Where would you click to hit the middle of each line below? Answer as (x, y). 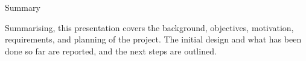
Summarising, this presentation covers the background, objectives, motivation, (149, 27)
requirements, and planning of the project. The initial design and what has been (153, 39)
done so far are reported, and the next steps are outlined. (111, 51)
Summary (23, 7)
